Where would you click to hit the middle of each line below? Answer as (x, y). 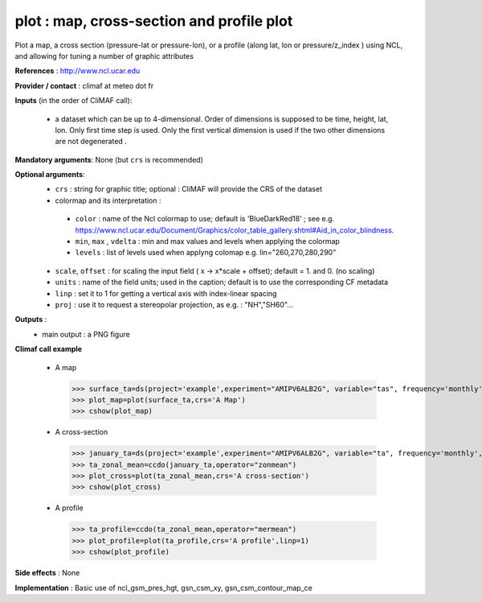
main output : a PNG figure (86, 334)
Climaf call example (49, 349)
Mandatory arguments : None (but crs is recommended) (109, 159)
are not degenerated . (91, 142)
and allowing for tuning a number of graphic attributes (104, 56)
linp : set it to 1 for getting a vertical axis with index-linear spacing (166, 293)
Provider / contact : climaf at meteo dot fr (84, 85)
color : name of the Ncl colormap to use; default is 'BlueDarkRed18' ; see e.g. (205, 219)
